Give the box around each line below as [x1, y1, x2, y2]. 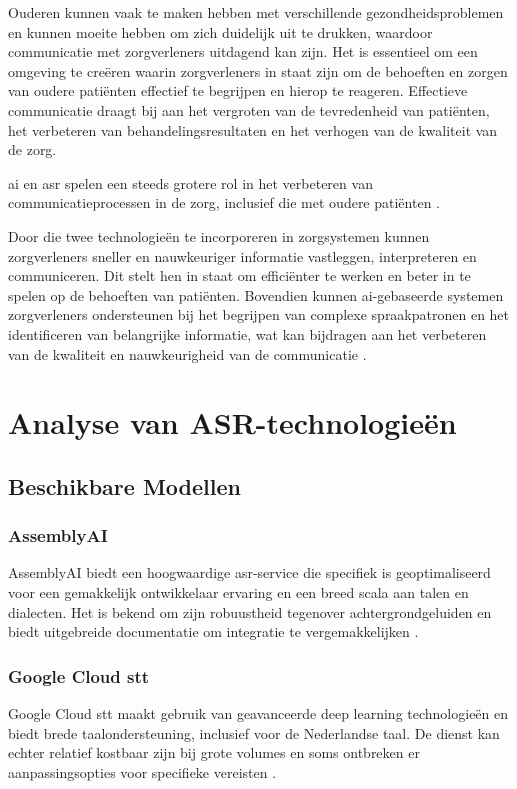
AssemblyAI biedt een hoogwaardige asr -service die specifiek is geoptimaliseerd [8, 562, 491, 583]
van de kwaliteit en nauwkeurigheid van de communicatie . [8, 343, 367, 364]
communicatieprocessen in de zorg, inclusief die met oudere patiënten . [8, 192, 440, 213]
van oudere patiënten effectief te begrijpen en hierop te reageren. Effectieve [8, 80, 468, 101]
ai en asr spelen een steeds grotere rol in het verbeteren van [8, 172, 373, 193]
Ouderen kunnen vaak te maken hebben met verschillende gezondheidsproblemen [8, 2, 504, 22]
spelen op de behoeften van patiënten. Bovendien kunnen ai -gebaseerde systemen [8, 284, 504, 305]
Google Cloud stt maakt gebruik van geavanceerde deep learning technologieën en [8, 703, 509, 724]
